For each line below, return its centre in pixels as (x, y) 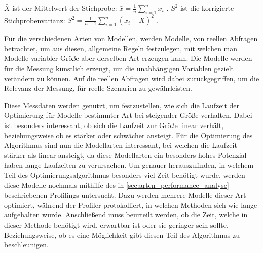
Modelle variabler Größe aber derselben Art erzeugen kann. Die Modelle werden (128, 58)
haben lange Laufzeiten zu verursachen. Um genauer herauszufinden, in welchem (129, 165)
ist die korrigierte (207, 8)
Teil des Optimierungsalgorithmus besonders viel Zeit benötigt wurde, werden (125, 175)
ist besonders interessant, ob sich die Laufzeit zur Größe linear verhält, (114, 125)
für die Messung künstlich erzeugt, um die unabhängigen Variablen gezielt (119, 68)
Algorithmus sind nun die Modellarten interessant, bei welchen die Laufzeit (121, 145)
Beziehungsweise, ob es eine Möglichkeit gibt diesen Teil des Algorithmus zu (122, 234)
